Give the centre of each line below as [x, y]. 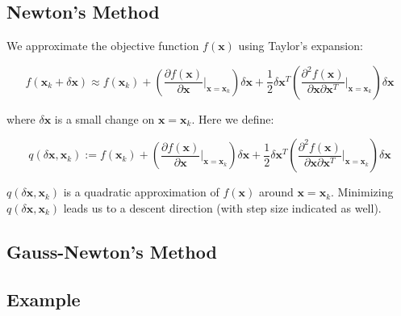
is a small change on [104, 118]
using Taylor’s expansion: [301, 46]
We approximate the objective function [103, 46]
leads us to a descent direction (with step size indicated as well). [222, 207]
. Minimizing [362, 192]
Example [44, 299]
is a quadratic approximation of [141, 192]
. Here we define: [233, 118]
